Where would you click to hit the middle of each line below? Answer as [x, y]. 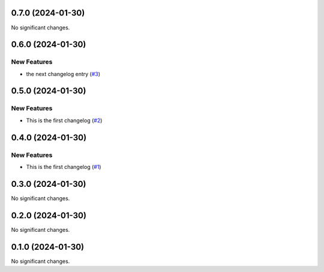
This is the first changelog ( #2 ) [64, 120]
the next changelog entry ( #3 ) [63, 74]
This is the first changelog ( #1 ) [64, 167]
